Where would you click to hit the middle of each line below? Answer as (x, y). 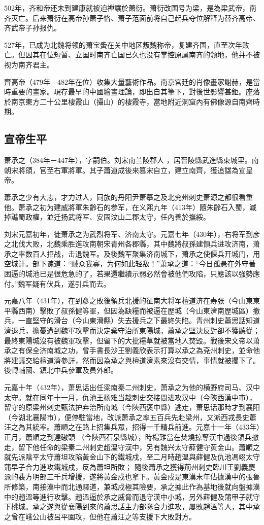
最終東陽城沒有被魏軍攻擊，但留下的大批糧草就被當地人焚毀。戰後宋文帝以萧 (132, 340)
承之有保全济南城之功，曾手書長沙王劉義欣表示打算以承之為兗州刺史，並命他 (132, 350)
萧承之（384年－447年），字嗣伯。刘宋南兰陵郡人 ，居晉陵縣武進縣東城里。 (128, 160)
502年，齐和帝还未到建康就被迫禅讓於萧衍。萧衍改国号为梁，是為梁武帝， (127, 8)
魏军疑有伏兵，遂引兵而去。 (64, 283)
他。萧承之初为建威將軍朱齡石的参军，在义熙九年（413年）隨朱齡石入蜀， (127, 207)
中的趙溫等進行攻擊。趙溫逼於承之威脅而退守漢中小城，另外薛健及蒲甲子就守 (132, 496)
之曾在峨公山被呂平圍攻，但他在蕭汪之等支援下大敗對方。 (100, 516)
